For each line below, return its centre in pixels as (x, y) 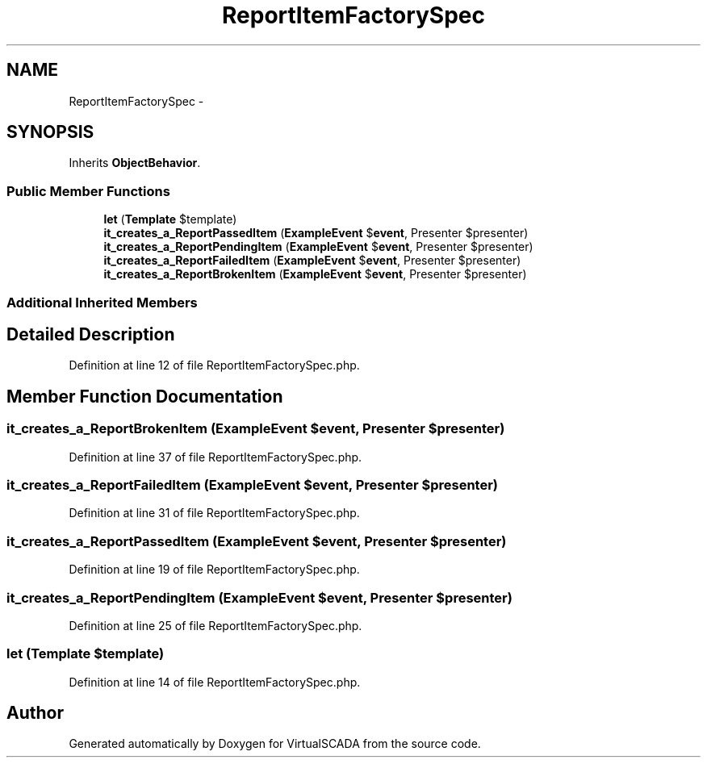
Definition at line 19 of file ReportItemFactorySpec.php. (214, 570)
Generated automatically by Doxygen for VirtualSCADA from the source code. (275, 744)
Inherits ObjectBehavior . (135, 163)
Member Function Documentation (145, 396)
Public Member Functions (88, 191)
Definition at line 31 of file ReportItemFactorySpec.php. (214, 513)
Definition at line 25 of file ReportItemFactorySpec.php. (215, 625)
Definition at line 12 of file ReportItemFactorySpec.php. (214, 365)
